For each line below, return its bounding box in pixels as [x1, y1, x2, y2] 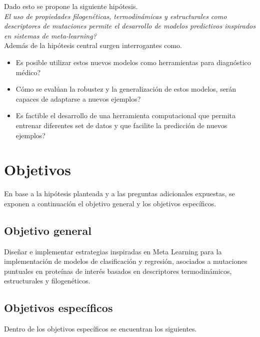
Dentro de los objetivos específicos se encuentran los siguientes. [4, 323, 197, 334]
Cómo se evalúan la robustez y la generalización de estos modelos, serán [15, 84, 236, 94]
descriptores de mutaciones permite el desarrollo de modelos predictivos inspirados [4, 21, 255, 31]
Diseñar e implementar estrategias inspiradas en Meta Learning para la [4, 246, 222, 256]
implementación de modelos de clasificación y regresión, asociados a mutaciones [4, 256, 247, 266]
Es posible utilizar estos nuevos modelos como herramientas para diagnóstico [15, 57, 251, 67]
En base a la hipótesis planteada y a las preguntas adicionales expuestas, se [4, 188, 235, 199]
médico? [15, 67, 41, 77]
